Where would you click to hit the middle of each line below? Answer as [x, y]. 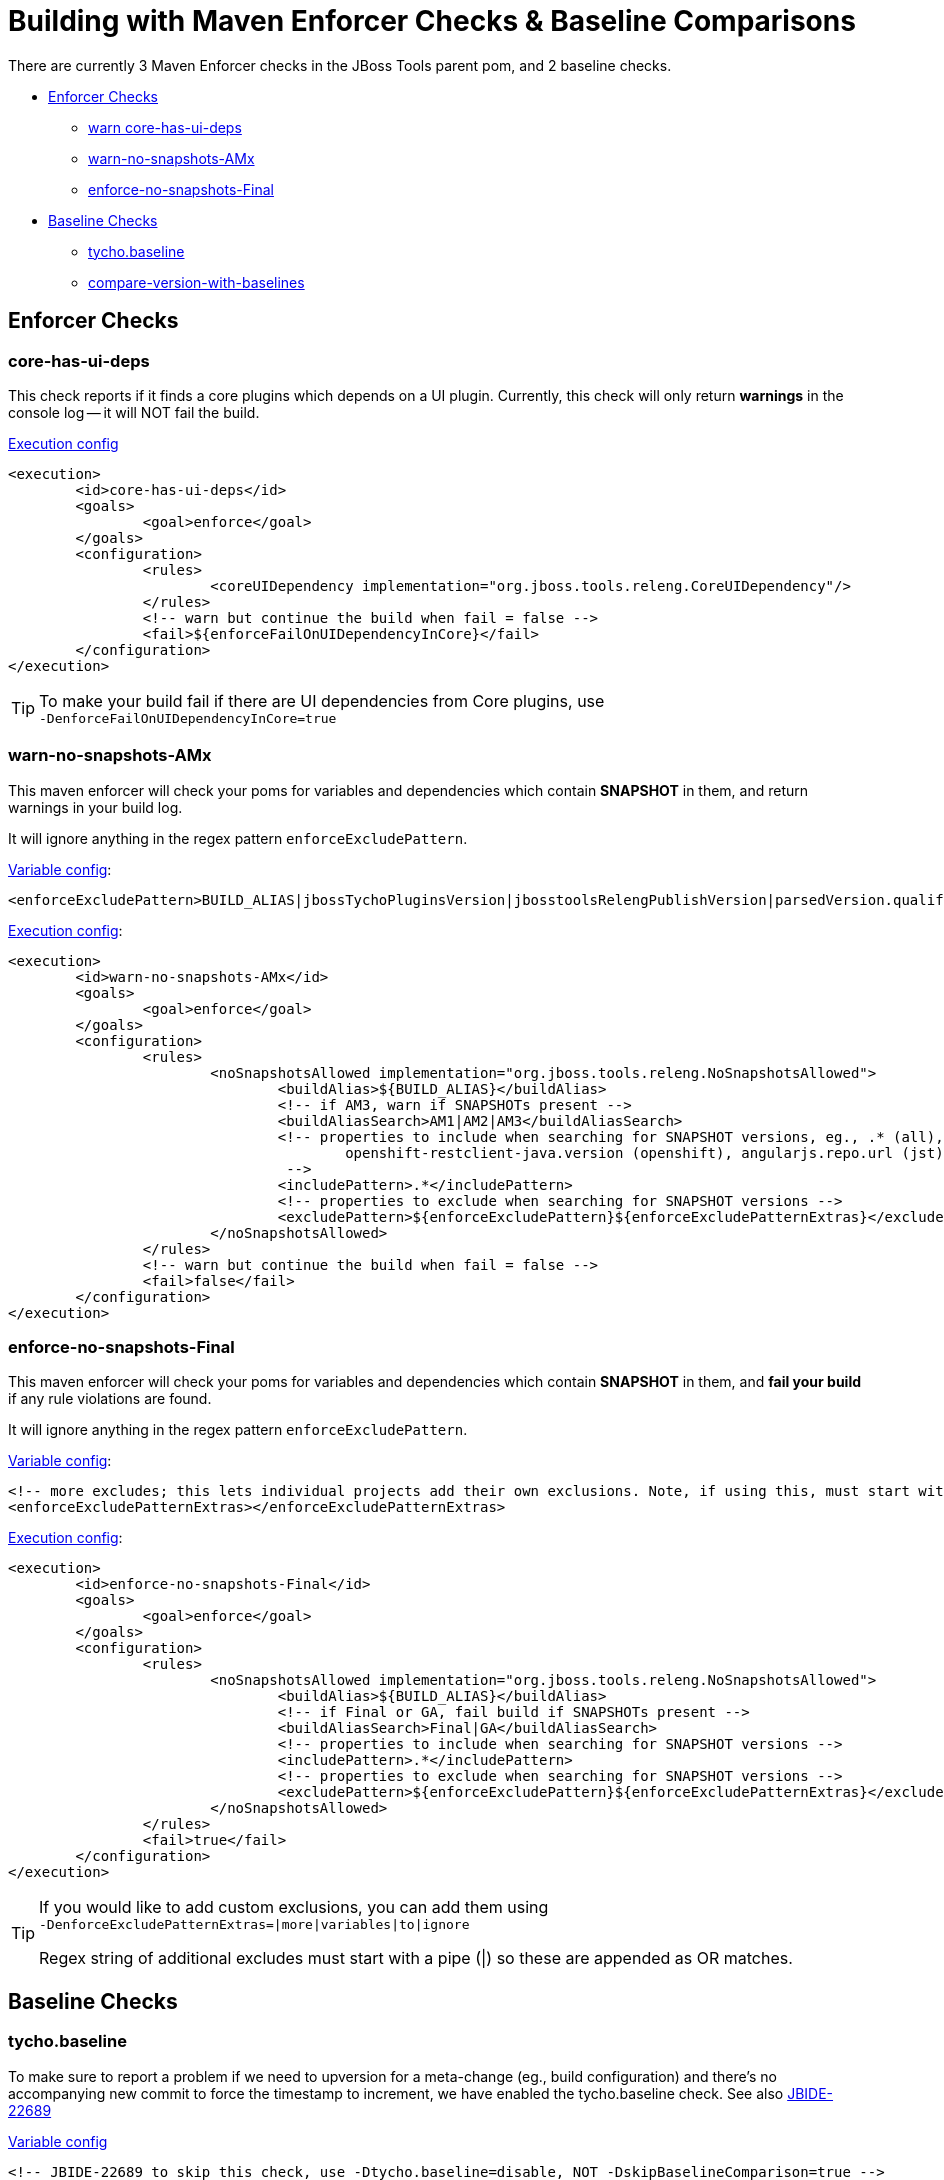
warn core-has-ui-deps [165, 127]
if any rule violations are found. [110, 1399]
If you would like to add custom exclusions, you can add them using [294, 1907]
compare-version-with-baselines [196, 282]
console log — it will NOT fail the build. [134, 412]
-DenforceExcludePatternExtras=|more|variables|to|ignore [254, 1925]
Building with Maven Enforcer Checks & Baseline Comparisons [432, 21]
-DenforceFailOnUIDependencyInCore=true [188, 718]
